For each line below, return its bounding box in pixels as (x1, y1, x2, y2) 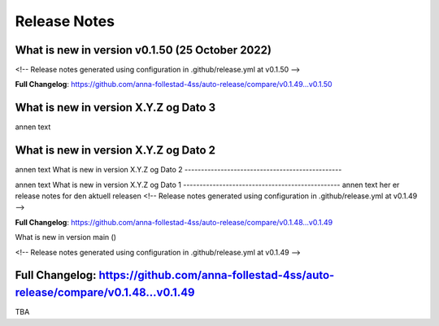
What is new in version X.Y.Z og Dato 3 (15, 101, 216, 115)
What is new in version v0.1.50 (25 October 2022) (15, 43, 272, 57)
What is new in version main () (15, 233, 117, 242)
